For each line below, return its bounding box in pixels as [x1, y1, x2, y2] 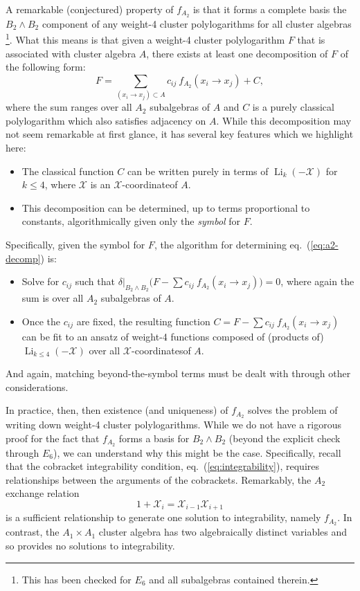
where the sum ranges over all [6, 100, 132, 114]
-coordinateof [122, 177, 178, 192]
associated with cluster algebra [6, 46, 136, 60]
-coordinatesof [132, 343, 191, 357]
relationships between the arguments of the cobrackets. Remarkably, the [6, 472, 312, 487]
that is [297, 33, 325, 47]
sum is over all [21, 291, 84, 305]
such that [75, 274, 115, 289]
